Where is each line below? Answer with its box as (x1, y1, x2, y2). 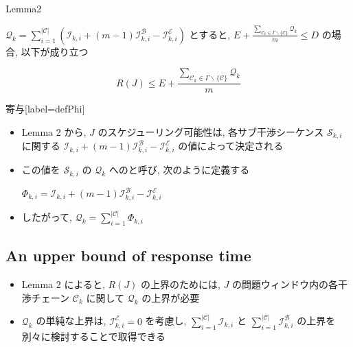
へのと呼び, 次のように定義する (109, 163, 250, 177)
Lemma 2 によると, (21, 277, 105, 291)
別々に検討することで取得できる (21, 328, 166, 343)
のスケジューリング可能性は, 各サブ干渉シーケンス (98, 124, 324, 139)
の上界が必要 (141, 290, 200, 304)
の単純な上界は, (36, 313, 106, 328)
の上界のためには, (141, 277, 220, 291)
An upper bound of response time (5, 245, 251, 266)
